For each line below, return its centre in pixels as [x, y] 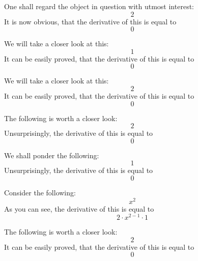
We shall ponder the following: [52, 155]
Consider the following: [40, 192]
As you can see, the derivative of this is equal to [79, 208]
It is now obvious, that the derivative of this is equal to [90, 21]
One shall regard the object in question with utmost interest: [99, 6]
